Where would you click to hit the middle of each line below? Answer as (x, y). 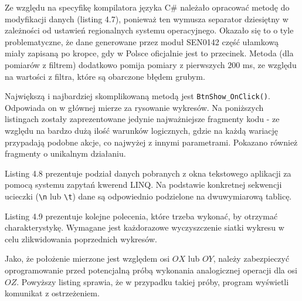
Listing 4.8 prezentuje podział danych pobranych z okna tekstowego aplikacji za (148, 173)
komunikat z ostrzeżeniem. (52, 293)
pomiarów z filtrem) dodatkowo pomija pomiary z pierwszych (115, 64)
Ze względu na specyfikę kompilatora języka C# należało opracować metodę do (147, 7)
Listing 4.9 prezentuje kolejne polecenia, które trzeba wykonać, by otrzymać (141, 216)
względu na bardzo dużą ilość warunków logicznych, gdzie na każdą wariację (142, 130)
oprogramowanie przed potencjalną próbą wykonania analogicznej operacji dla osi (151, 270)
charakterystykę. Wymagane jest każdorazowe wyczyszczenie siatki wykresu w (145, 227)
